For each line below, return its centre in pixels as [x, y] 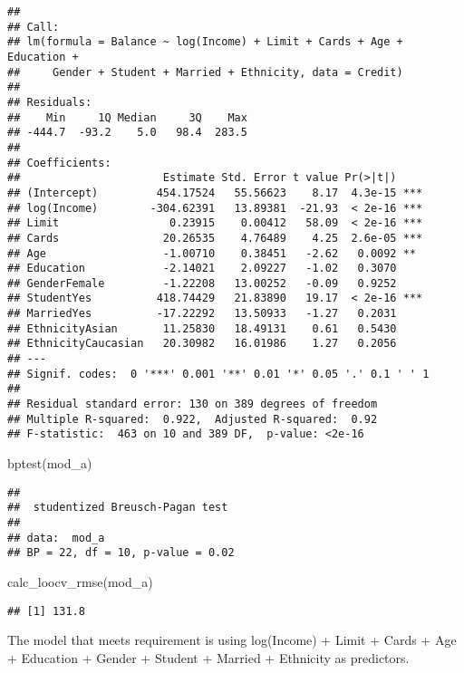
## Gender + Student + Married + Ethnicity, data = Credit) [205, 72]
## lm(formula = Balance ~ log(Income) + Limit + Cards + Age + [205, 42]
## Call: [34, 27]
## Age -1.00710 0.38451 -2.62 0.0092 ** [212, 253]
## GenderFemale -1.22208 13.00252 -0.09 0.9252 [202, 283]
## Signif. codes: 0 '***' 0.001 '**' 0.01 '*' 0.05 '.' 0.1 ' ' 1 [218, 374]
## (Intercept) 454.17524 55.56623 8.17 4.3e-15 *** [215, 192]
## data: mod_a [56, 538]
